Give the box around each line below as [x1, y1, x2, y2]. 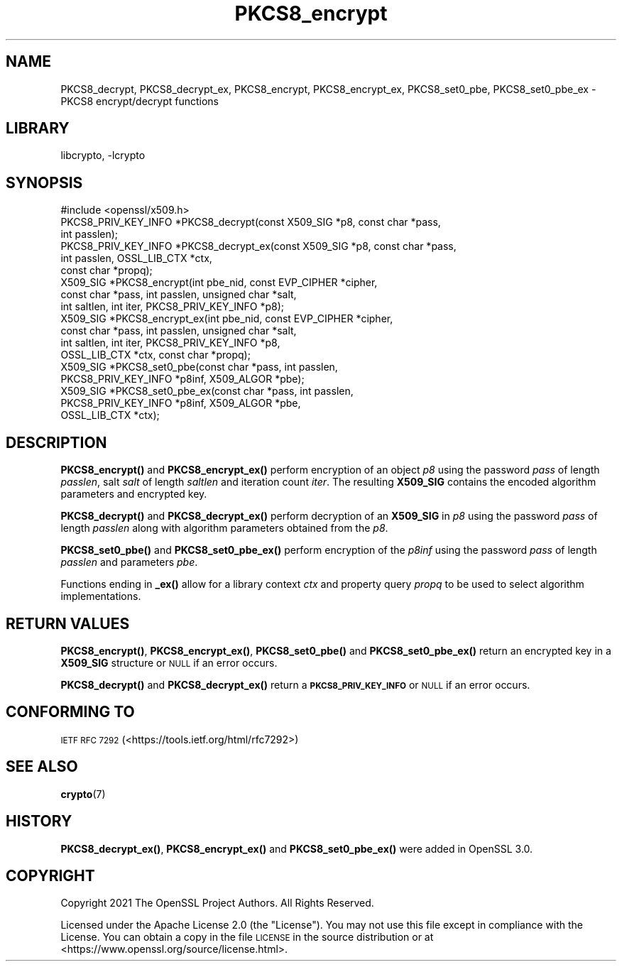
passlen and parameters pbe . [60, 556, 198, 569]
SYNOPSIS [6, 173, 83, 192]
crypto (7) [60, 787, 106, 800]
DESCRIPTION [6, 433, 107, 452]
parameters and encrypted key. [60, 488, 207, 501]
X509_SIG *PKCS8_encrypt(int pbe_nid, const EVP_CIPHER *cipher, [60, 276, 378, 289]
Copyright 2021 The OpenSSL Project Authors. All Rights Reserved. [60, 897, 374, 909]
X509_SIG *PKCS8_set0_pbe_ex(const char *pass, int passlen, [60, 385, 354, 398]
